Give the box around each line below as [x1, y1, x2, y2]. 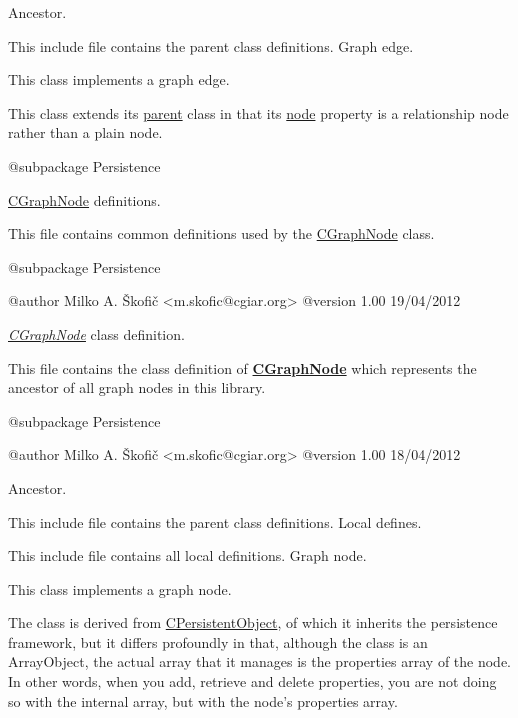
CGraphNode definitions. [8, 189, 161, 210]
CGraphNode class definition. [8, 323, 185, 344]
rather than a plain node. [8, 122, 163, 143]
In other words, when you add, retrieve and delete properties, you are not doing [8, 671, 497, 692]
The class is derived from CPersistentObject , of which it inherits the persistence [8, 612, 498, 633]
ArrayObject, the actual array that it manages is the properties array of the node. [8, 651, 512, 672]
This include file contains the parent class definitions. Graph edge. [8, 35, 414, 56]
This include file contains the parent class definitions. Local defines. [8, 511, 422, 532]
